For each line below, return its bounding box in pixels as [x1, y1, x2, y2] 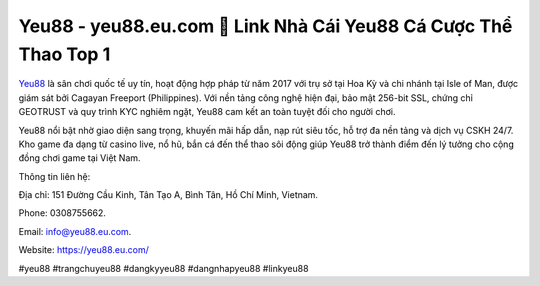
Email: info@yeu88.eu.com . [18, 225, 132, 237]
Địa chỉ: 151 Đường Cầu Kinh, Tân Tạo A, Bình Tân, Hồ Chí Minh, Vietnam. [18, 189, 319, 201]
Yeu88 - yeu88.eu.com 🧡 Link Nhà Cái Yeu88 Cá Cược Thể [18, 15, 513, 37]
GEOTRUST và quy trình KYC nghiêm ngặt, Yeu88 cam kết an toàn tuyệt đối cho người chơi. [18, 106, 396, 118]
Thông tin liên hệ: [18, 170, 91, 182]
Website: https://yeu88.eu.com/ [18, 244, 149, 256]
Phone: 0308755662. [18, 207, 107, 219]
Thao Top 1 [18, 43, 111, 65]
